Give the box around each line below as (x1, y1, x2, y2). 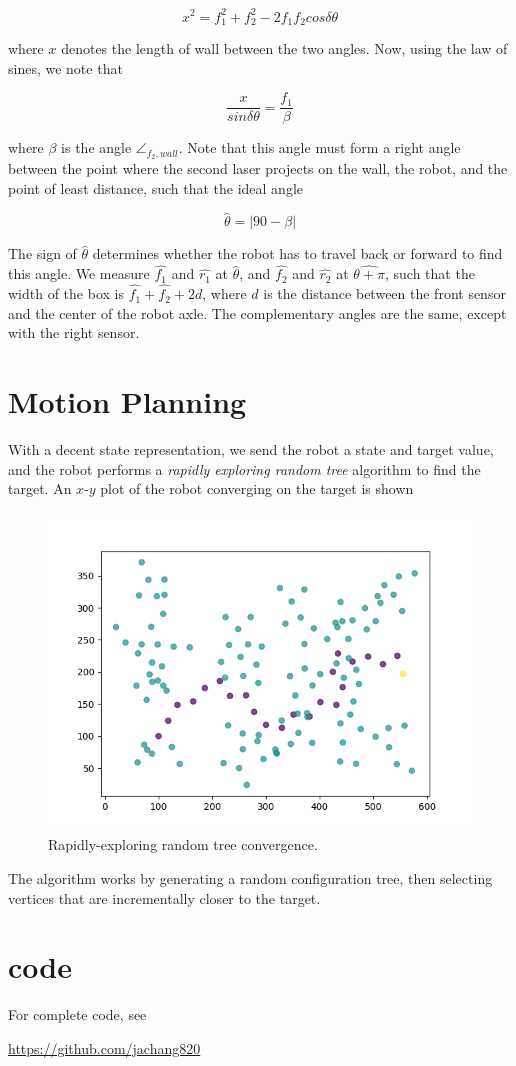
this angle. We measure (8, 263, 150, 284)
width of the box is (8, 283, 124, 304)
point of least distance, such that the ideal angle (8, 177, 304, 198)
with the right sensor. (8, 322, 140, 343)
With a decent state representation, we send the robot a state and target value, (8, 439, 494, 459)
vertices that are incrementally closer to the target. (8, 887, 321, 908)
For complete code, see (8, 1004, 147, 1025)
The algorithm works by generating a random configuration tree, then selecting (8, 867, 493, 888)
